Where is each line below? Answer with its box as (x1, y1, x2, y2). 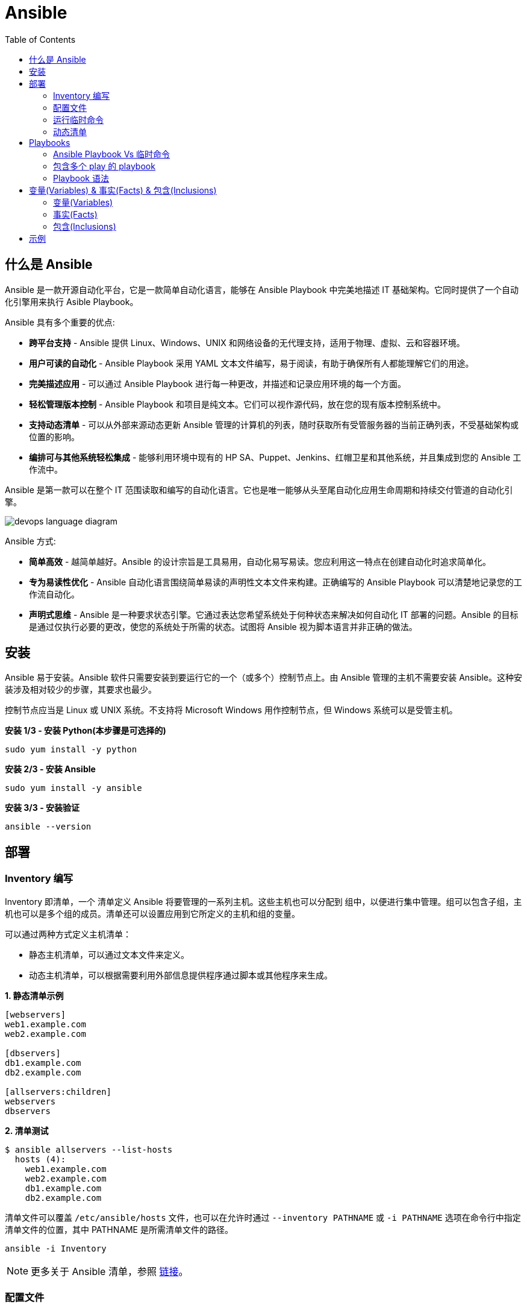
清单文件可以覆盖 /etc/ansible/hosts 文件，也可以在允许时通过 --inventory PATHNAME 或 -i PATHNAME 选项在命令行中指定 (5, 1212, 521, 1223)
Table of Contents (5, 34, 76, 45)
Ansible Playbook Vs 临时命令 (53, 148, 170, 159)
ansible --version (5, 822, 92, 832)
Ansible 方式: (5, 535, 56, 546)
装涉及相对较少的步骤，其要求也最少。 (5, 684, 157, 695)
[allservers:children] (5, 1086, 112, 1097)
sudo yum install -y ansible (5, 783, 142, 793)
